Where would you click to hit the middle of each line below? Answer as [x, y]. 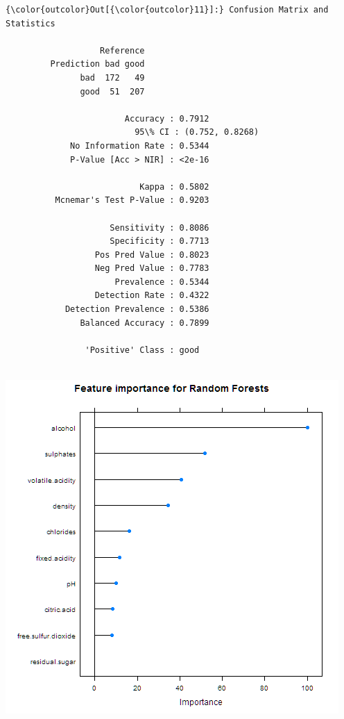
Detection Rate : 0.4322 [152, 296]
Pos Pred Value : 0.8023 [152, 255]
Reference [122, 50]
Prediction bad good [97, 64]
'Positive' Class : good [142, 350]
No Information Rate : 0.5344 [140, 146]
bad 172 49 [112, 77]
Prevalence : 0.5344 [162, 282]
